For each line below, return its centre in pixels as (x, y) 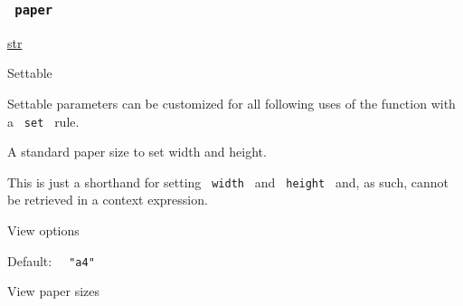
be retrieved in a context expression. (108, 200)
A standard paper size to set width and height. (137, 152)
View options (43, 230)
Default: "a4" (51, 260)
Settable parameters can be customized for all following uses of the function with (231, 103)
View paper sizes (54, 291)
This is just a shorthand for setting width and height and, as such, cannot (228, 182)
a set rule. (43, 121)
